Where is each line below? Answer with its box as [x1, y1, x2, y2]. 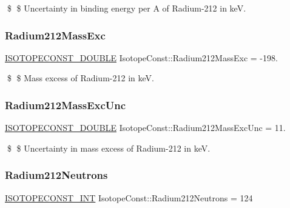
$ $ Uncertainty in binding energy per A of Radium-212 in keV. [7, 2, 246, 14]
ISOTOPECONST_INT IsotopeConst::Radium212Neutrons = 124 [5, 191, 253, 204]
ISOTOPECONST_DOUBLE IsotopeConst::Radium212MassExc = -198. [5, 51, 278, 64]
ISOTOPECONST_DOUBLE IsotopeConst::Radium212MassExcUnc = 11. [5, 121, 286, 134]
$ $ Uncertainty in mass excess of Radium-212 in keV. [7, 141, 211, 154]
